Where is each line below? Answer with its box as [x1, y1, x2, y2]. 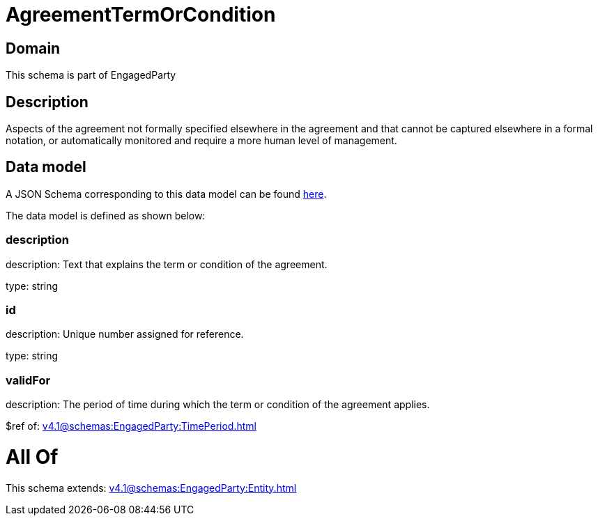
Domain [6, 39, 61, 57]
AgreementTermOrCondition [6, 3, 276, 26]
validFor [6, 373, 51, 387]
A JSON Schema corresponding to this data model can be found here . [6, 187, 327, 200]
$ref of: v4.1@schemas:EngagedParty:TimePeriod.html [6, 420, 256, 433]
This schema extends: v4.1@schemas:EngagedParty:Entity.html [6, 481, 297, 494]
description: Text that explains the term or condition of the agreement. [6, 258, 328, 270]
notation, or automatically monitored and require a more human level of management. [6, 134, 397, 147]
